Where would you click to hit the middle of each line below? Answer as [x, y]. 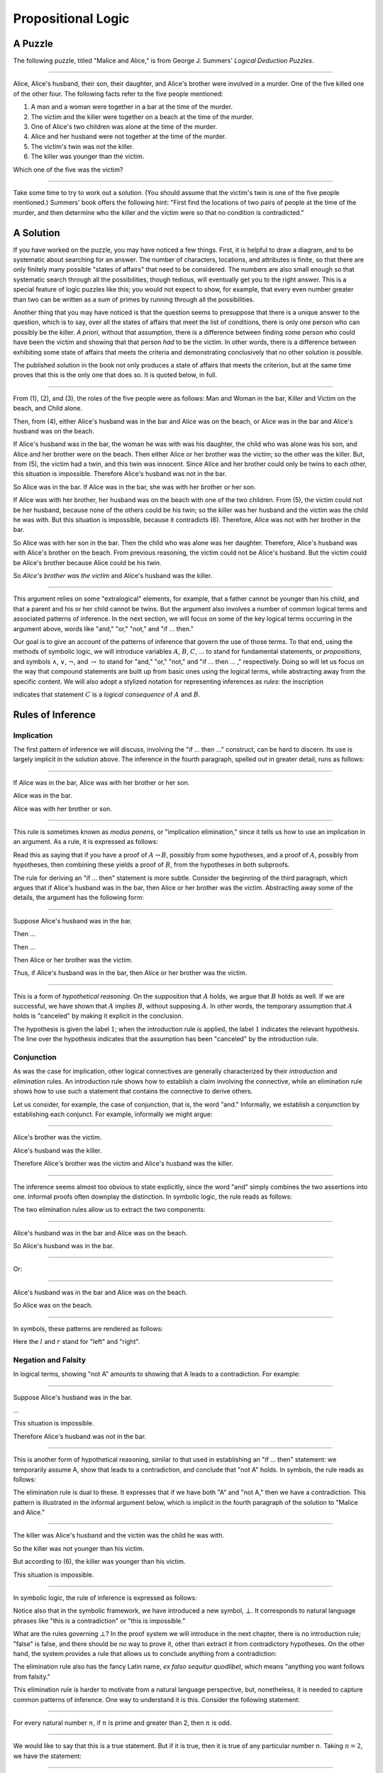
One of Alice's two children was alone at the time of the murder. [124, 127]
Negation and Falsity [50, 1360]
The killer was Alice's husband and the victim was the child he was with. [119, 1535]
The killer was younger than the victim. [88, 157]
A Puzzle [33, 44]
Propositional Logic [71, 18]
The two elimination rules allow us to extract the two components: [109, 1210]
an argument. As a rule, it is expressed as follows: [86, 842]
